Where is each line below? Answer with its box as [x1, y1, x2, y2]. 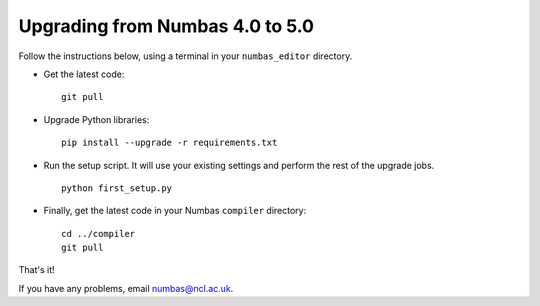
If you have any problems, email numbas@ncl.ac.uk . [18, 282, 234, 294]
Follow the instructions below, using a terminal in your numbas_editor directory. [18, 50, 353, 62]
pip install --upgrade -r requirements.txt [61, 137, 278, 149]
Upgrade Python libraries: [43, 113, 150, 125]
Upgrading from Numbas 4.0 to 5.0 [18, 15, 315, 37]
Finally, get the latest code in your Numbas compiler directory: [43, 205, 307, 217]
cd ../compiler [61, 228, 136, 239]
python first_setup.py [61, 182, 173, 194]
